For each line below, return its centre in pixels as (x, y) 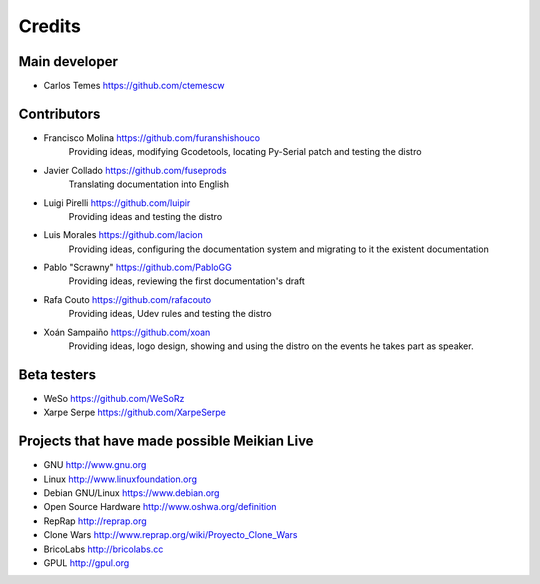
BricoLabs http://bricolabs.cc (103, 549)
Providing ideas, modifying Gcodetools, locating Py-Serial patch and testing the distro (245, 152)
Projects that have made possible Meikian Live (166, 441)
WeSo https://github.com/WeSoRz (114, 398)
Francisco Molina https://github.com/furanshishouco (151, 137)
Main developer (68, 61)
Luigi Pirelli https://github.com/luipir (117, 202)
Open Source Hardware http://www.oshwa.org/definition (160, 507)
